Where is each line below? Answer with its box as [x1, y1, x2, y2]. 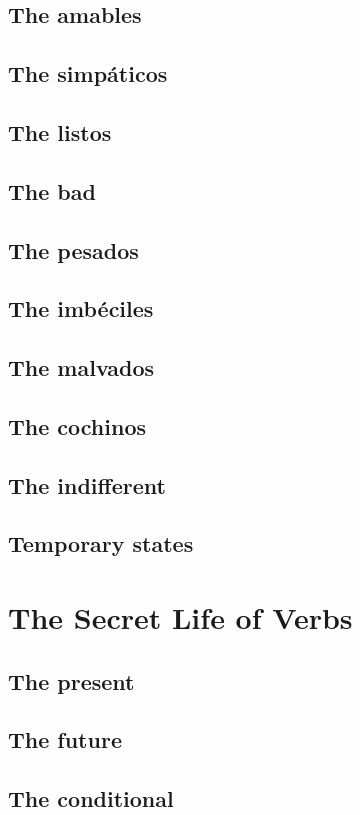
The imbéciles [8, 293, 154, 324]
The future [8, 724, 122, 755]
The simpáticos [8, 58, 168, 89]
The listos [8, 116, 112, 147]
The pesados [8, 234, 139, 265]
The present [8, 665, 135, 696]
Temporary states [8, 528, 194, 559]
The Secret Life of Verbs [8, 597, 353, 637]
